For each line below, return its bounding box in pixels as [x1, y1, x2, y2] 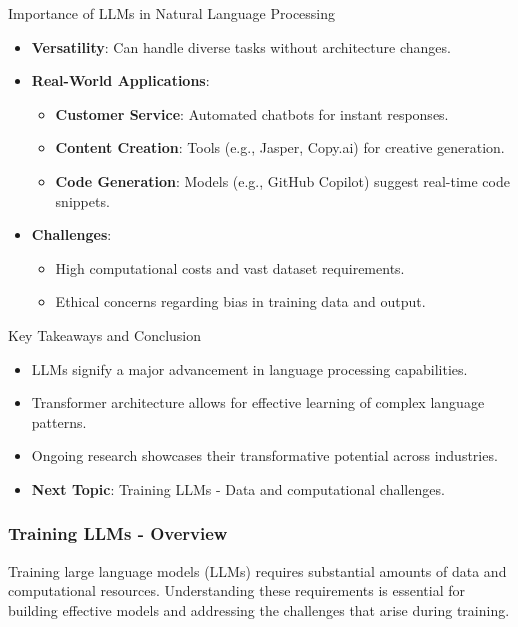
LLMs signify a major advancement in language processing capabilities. [31, 358, 468, 379]
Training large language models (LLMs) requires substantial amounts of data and [8, 560, 507, 581]
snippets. [55, 190, 110, 211]
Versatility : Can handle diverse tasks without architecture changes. [31, 36, 451, 57]
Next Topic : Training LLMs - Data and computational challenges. [31, 478, 445, 499]
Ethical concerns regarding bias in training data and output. [55, 291, 426, 312]
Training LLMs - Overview [8, 521, 228, 546]
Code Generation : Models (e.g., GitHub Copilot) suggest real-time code [55, 170, 510, 191]
